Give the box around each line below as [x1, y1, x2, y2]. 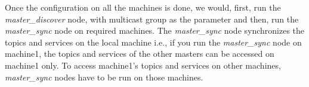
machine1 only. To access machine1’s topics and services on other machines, [5, 59, 281, 71]
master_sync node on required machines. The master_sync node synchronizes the [5, 24, 305, 37]
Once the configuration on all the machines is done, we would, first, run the [5, 1, 281, 13]
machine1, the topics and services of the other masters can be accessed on [5, 47, 274, 60]
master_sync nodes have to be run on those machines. [5, 70, 203, 83]
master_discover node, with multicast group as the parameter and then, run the [5, 12, 299, 25]
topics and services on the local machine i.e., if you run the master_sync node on [5, 36, 302, 48]
